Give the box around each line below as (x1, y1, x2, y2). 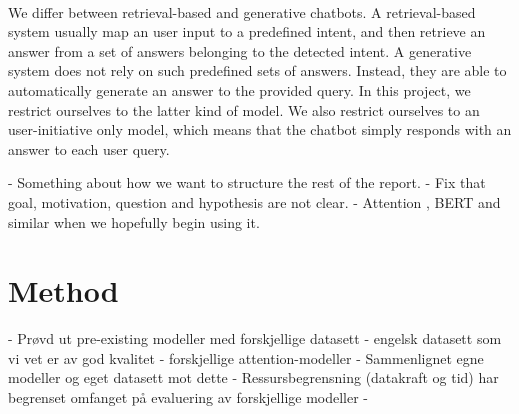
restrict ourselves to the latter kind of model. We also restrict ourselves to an (8, 99, 480, 120)
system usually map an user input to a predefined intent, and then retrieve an (8, 21, 486, 42)
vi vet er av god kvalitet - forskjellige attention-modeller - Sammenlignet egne (8, 347, 484, 368)
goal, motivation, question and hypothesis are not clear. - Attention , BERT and (8, 191, 501, 212)
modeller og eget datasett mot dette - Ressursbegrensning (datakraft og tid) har (8, 367, 499, 388)
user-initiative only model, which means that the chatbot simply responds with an (8, 119, 512, 140)
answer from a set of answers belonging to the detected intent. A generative (8, 40, 472, 61)
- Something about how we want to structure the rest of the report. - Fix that (8, 172, 486, 193)
